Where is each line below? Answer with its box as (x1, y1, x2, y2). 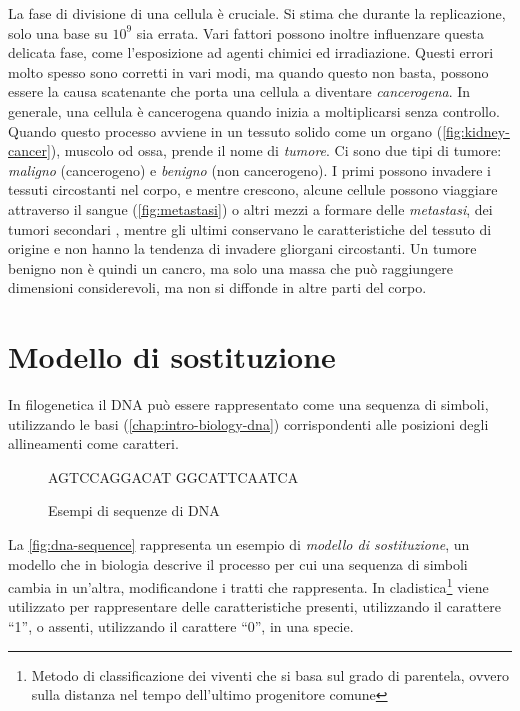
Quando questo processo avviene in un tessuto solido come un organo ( (8, 120, 443, 141)
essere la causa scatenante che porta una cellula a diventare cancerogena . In (8, 81, 471, 102)
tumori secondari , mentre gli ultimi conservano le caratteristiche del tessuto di (8, 218, 492, 239)
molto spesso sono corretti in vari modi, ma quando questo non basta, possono (8, 61, 489, 82)
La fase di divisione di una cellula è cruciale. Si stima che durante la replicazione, (8, 3, 506, 23)
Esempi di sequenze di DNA (48, 500, 220, 521)
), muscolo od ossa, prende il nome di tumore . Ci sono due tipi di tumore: (50, 140, 502, 161)
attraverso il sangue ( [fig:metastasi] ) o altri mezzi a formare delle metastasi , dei (8, 198, 493, 219)
